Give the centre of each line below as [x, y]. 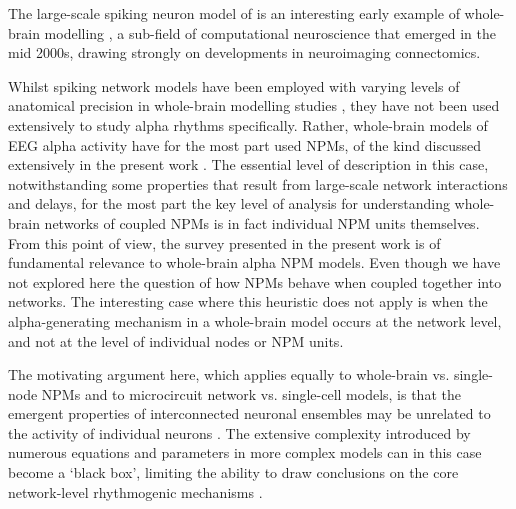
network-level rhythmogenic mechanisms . [135, 491]
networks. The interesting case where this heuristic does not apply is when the [248, 301]
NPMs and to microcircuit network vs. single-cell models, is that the [251, 393]
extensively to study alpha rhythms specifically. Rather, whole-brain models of [248, 124]
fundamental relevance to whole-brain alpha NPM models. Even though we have [254, 262]
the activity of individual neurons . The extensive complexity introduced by [239, 432]
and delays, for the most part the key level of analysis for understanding [229, 203]
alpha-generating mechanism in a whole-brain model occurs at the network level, [255, 320]
